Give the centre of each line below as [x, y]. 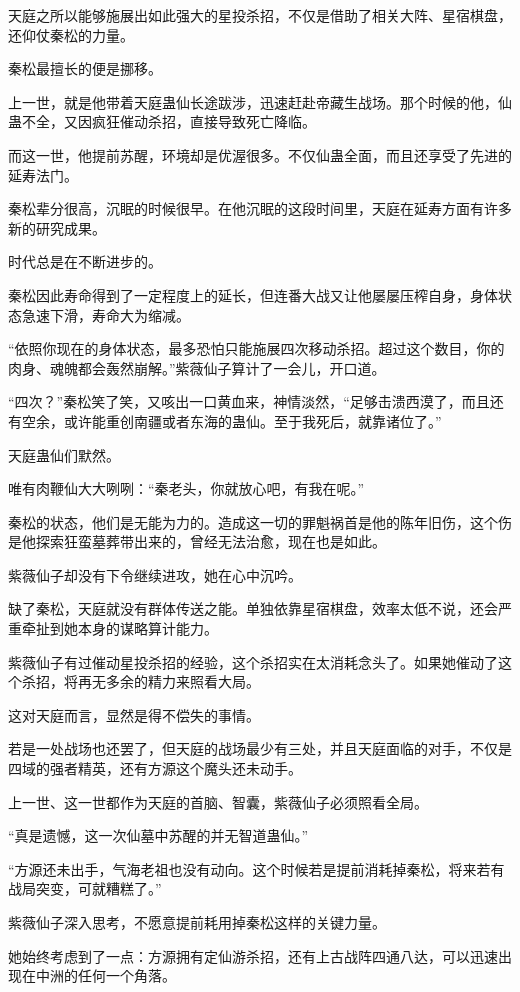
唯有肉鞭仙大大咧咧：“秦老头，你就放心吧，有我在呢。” [186, 488]
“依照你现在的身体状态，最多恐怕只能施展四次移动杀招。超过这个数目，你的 [256, 348]
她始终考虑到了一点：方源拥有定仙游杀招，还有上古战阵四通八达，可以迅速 [253, 955]
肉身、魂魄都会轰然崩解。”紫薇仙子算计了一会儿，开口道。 [197, 367]
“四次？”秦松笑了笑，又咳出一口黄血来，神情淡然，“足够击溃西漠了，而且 [249, 401]
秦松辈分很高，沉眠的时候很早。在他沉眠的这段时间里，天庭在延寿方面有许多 [260, 208]
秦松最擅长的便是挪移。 [85, 68]
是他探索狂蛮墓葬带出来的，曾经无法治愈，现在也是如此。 [197, 541]
